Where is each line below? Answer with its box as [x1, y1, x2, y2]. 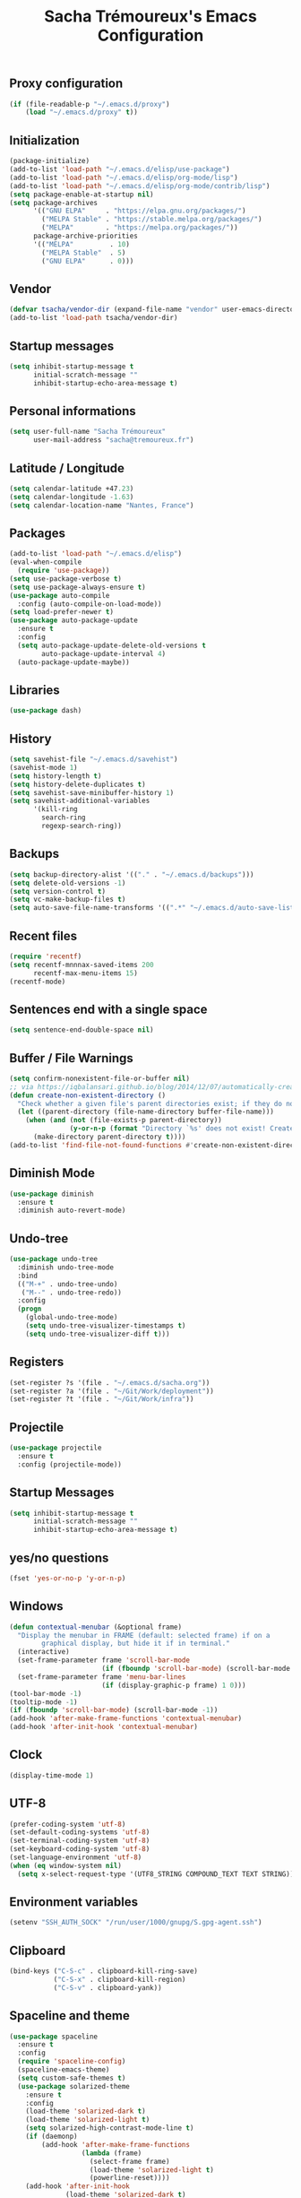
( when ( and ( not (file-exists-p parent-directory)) [25, 1116, 222, 1125]
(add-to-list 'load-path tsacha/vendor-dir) [9, 314, 178, 323]
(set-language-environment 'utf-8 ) [9, 1853, 142, 1862]
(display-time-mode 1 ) [9, 1770, 94, 1780]
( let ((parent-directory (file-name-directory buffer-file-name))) [17, 1107, 275, 1117]
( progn [17, 1304, 42, 1314]
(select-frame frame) [89, 2157, 170, 2166]
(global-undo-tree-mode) [25, 1313, 118, 1322]
